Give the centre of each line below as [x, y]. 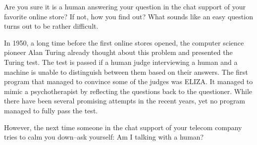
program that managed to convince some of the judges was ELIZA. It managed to [128, 81]
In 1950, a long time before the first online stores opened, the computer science [124, 42]
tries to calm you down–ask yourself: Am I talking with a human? [104, 137]
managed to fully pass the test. [51, 110]
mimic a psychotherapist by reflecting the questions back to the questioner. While [128, 91]
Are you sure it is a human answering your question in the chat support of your [125, 6]
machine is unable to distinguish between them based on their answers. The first [126, 72]
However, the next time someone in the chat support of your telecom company [123, 127]
